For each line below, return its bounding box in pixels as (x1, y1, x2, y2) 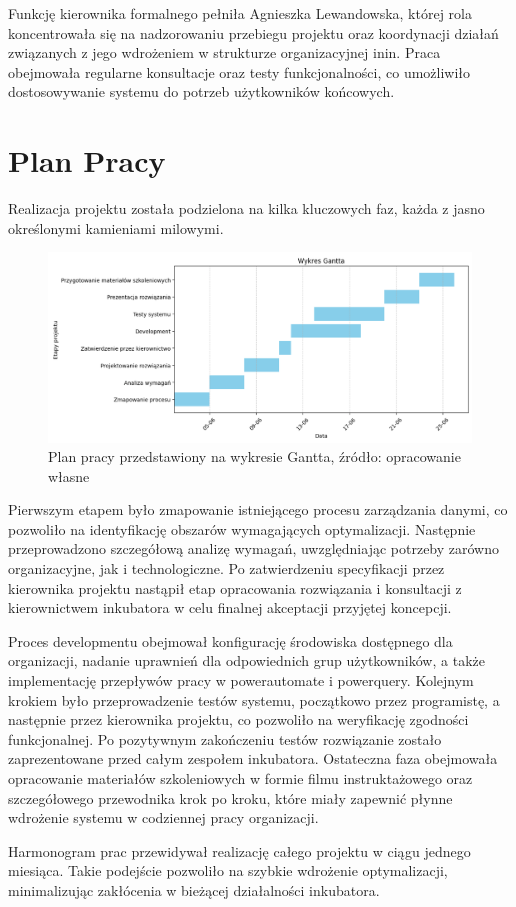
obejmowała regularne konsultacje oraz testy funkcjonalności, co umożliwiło (8, 61, 471, 82)
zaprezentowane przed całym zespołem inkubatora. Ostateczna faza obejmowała (8, 748, 498, 769)
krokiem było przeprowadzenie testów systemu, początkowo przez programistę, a (8, 689, 500, 710)
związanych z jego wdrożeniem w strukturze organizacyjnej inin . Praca (8, 42, 441, 63)
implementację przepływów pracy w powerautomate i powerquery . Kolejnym (8, 670, 474, 691)
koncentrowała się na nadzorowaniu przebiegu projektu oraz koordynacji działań (8, 22, 499, 43)
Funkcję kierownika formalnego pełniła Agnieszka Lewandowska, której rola (8, 3, 472, 23)
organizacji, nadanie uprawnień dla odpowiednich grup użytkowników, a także (8, 650, 485, 671)
